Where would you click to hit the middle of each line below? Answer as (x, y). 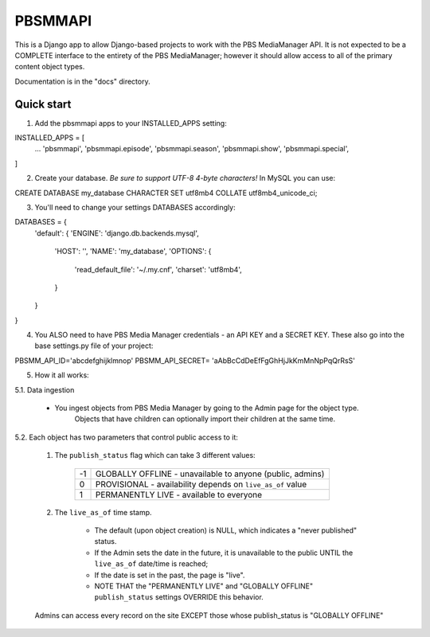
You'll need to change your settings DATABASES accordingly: (135, 207)
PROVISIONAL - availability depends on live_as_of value (201, 484)
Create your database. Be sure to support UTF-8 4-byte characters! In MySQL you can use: (185, 178)
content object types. (50, 67)
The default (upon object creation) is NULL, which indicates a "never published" (226, 530)
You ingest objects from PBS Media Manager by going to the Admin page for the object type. (207, 408)
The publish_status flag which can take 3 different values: (155, 455)
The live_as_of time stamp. (103, 512)
